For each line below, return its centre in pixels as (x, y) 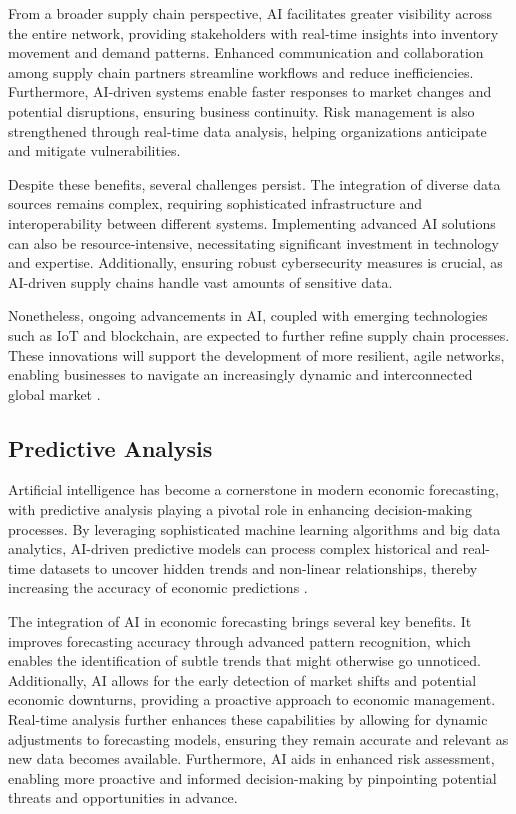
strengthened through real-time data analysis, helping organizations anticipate (247, 130)
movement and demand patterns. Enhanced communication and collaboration (246, 52)
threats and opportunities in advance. (123, 797)
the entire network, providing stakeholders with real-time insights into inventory (253, 32)
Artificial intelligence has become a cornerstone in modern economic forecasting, (253, 489)
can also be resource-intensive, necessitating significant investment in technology (253, 242)
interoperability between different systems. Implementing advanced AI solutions (252, 222)
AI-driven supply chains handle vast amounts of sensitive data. (200, 281)
